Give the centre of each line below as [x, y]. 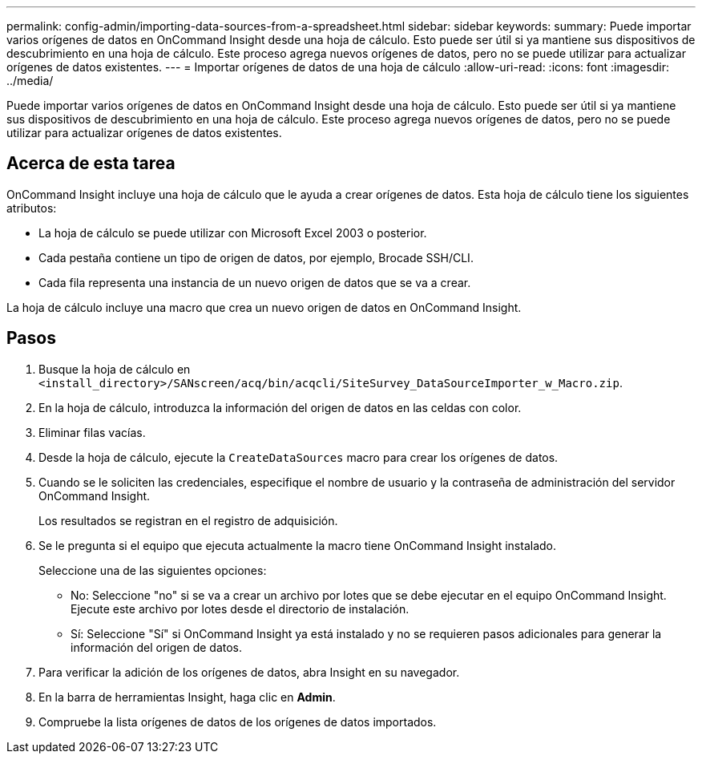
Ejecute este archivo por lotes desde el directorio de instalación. [240, 608]
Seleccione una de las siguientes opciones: [153, 570]
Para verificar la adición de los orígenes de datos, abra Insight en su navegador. [249, 672]
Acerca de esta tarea [91, 164]
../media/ [30, 81]
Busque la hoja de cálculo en [115, 369]
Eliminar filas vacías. [92, 432]
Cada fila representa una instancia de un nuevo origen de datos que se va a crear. [255, 282]
